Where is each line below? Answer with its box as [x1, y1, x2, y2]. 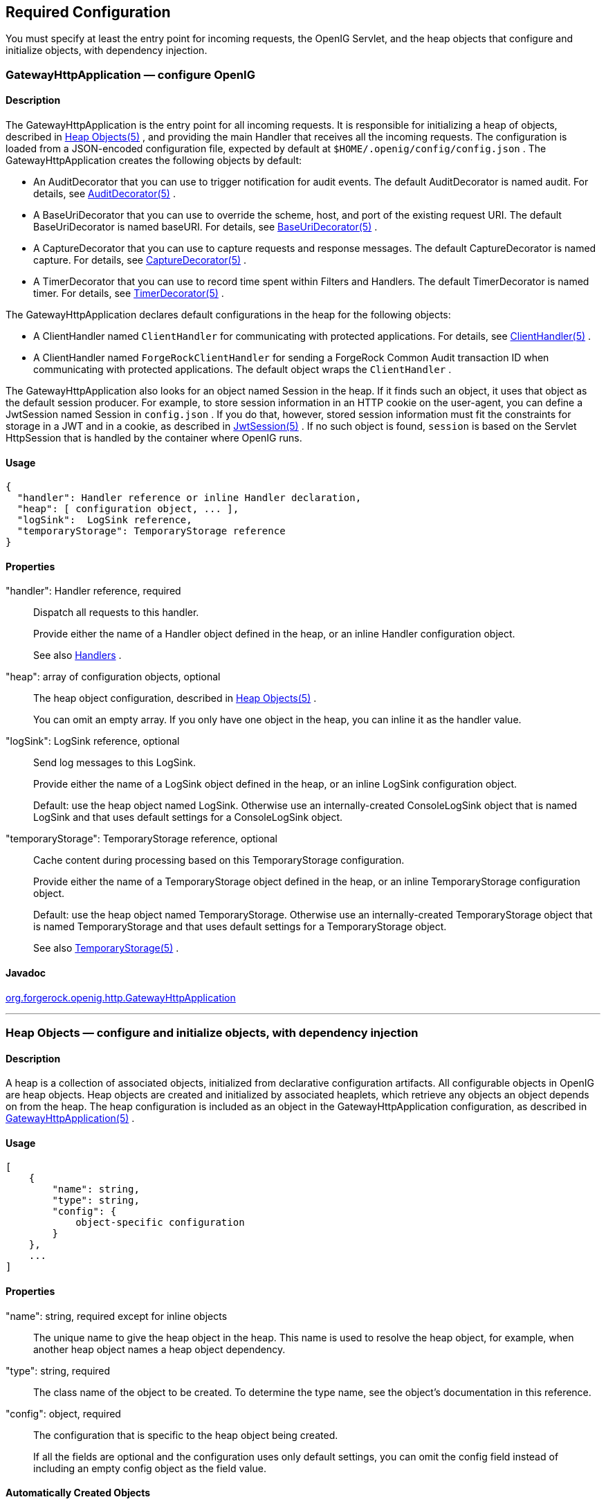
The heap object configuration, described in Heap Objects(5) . [33, 692, 317, 705]
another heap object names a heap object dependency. [33, 1343, 286, 1355]
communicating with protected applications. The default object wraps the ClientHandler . [33, 363, 452, 376]
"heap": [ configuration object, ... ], [17, 503, 239, 515]
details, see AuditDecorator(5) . [33, 188, 176, 200]
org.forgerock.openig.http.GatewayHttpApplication [6, 991, 236, 1004]
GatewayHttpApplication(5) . [6, 1112, 135, 1125]
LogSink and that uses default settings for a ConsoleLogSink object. [33, 811, 343, 824]
